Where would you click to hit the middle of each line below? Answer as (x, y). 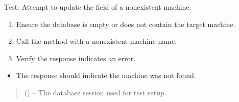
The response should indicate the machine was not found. (106, 75)
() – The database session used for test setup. (95, 92)
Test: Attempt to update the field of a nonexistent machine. (98, 7)
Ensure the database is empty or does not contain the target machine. (126, 24)
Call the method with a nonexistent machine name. (97, 41)
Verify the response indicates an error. (76, 58)
